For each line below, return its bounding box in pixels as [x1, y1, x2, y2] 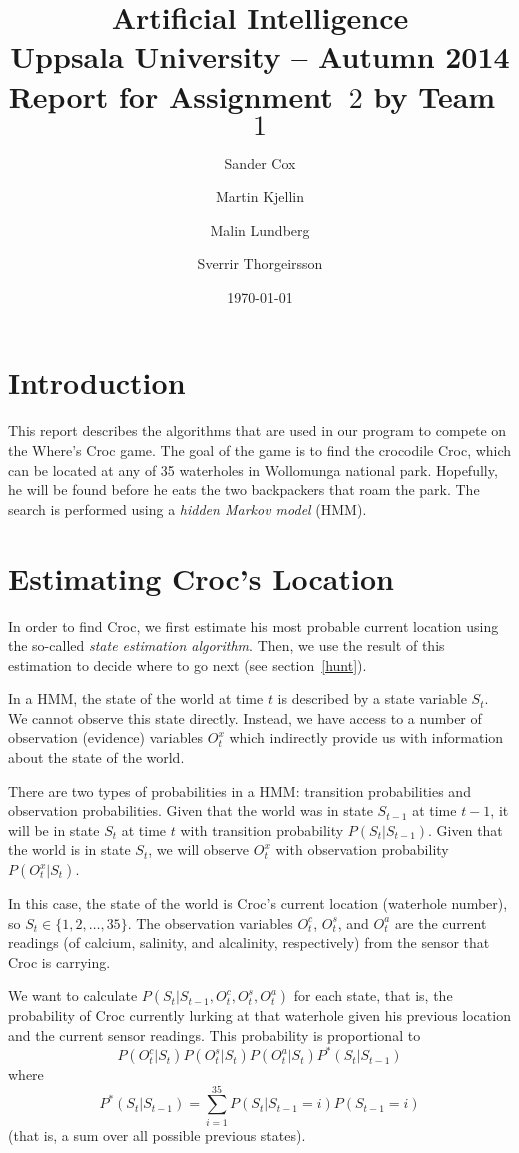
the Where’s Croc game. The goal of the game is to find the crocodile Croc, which [8, 440, 512, 460]
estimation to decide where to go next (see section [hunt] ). [8, 654, 367, 675]
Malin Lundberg [210, 219, 310, 240]
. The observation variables [127, 912, 293, 933]
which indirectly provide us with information [229, 727, 504, 748]
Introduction [8, 362, 186, 403]
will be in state [8, 819, 100, 840]
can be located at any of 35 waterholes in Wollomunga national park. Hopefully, [8, 459, 498, 480]
